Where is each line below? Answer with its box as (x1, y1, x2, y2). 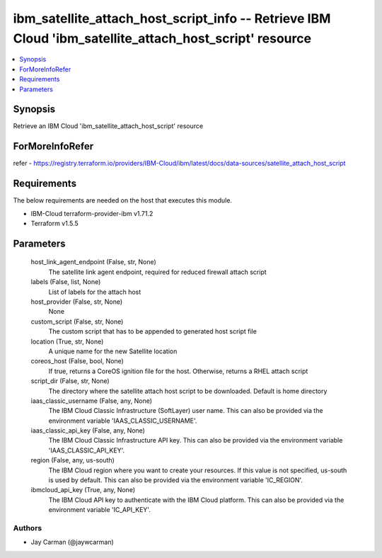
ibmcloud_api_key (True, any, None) (30, 486, 136, 494)
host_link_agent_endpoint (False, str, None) (30, 258, 157, 266)
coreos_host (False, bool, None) (30, 357, 124, 365)
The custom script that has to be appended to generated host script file (48, 327, 257, 336)
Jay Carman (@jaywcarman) (30, 538, 115, 547)
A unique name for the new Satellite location (48, 347, 178, 355)
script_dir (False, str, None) (30, 377, 110, 385)
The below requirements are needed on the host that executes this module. (13, 196, 233, 205)
